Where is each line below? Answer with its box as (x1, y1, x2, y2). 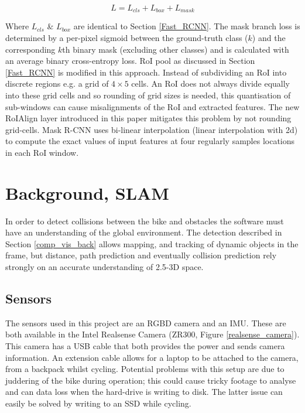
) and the (252, 32, 286, 44)
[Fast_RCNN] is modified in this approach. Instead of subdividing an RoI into (5, 66, 287, 78)
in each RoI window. (5, 146, 79, 158)
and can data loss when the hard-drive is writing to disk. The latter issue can (5, 385, 283, 398)
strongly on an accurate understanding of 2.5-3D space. (5, 261, 204, 273)
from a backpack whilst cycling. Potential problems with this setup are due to (5, 363, 285, 375)
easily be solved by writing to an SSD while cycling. (5, 397, 191, 409)
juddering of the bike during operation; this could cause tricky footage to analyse (5, 374, 296, 386)
